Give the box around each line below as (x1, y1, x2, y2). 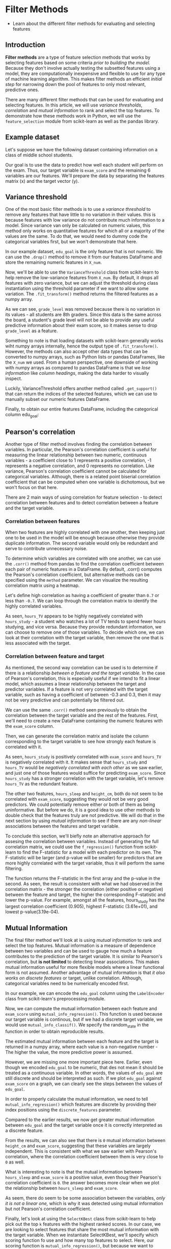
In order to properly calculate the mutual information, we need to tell (5, 1096, 149, 1102)
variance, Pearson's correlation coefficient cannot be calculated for (5, 468, 147, 474)
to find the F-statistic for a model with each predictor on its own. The (17, 849, 161, 855)
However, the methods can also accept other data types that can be (5, 348, 148, 355)
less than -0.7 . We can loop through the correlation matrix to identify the (5, 598, 158, 604)
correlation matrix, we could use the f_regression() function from (5, 844, 144, 850)
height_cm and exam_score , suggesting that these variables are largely (5, 1143, 151, 1149)
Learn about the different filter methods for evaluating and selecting (12, 20, 155, 26)
